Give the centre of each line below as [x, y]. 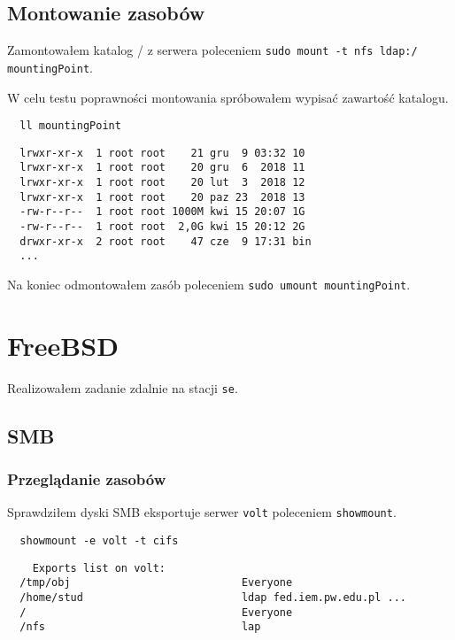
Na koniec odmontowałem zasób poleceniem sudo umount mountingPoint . [209, 285]
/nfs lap [140, 627]
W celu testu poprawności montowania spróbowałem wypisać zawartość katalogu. [228, 97]
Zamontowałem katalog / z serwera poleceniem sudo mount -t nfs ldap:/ [212, 50]
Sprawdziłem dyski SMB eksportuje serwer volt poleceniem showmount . [202, 512]
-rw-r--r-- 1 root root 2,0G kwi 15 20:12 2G [162, 227]
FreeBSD [63, 345]
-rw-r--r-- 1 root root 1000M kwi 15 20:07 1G [162, 212]
